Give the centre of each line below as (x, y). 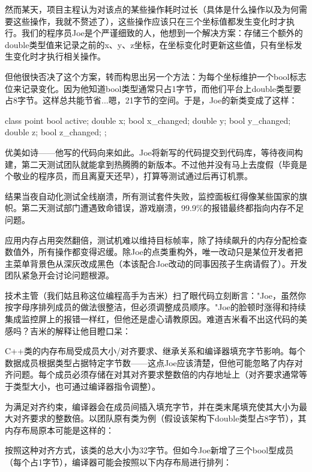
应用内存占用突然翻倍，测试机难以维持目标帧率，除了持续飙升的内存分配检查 (156, 240)
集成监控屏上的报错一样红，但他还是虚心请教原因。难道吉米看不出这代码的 (152, 319)
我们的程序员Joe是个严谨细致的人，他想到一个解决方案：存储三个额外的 (162, 33)
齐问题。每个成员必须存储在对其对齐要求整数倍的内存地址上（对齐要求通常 (152, 374)
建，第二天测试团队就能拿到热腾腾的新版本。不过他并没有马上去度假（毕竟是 (156, 164)
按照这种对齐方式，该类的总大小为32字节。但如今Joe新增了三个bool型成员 (149, 450)
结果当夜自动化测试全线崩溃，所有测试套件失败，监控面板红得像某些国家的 (152, 196)
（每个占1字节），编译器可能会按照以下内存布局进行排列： (118, 462)
